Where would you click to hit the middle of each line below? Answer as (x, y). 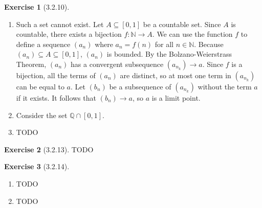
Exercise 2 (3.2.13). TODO (49, 149)
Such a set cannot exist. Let (60, 24)
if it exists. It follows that (56, 97)
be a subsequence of (140, 86)
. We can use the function (192, 34)
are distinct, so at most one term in (176, 75)
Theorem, (31, 64)
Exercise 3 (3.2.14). (37, 166)
